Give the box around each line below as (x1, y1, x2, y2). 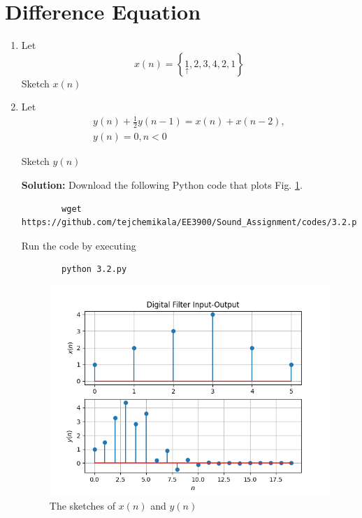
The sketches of (49, 498, 116, 512)
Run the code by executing (21, 238, 136, 252)
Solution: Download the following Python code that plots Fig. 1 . (21, 177, 303, 192)
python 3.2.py (61, 264, 127, 275)
